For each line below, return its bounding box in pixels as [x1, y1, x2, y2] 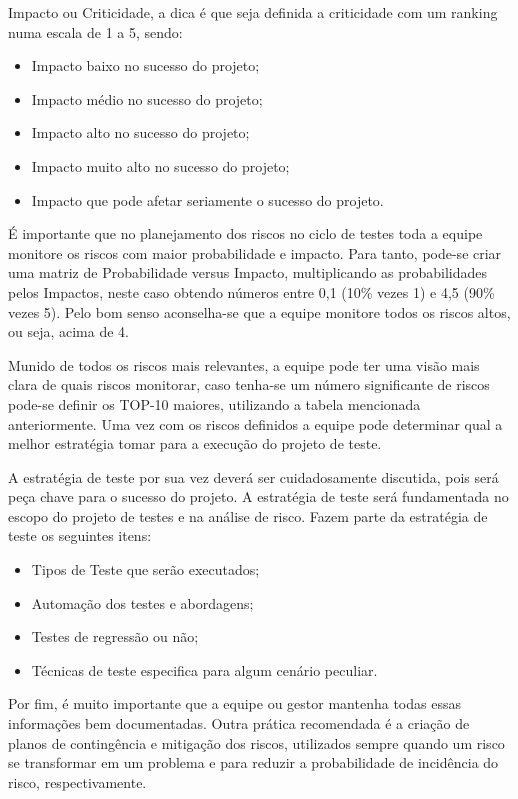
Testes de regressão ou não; [31, 626, 199, 647]
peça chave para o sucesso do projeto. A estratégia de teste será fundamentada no [8, 486, 509, 507]
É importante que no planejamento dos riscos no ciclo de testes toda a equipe [8, 223, 483, 244]
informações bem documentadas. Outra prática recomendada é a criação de [8, 713, 470, 734]
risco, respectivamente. [8, 771, 147, 792]
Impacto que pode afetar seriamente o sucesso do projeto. [31, 189, 384, 210]
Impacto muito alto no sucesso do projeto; [31, 155, 290, 176]
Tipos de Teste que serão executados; [31, 559, 260, 580]
